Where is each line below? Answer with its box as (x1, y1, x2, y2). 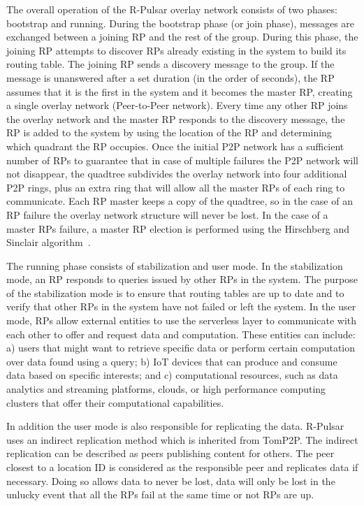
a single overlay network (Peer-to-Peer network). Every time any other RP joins (6, 98, 348, 113)
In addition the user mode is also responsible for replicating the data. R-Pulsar (6, 419, 344, 433)
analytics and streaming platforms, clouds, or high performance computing (6, 382, 326, 396)
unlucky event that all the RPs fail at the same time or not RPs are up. (6, 487, 314, 502)
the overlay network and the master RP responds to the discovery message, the (6, 111, 345, 126)
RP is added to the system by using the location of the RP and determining (6, 125, 332, 140)
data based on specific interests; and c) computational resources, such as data (6, 368, 338, 382)
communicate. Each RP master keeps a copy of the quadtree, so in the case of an (6, 194, 353, 208)
